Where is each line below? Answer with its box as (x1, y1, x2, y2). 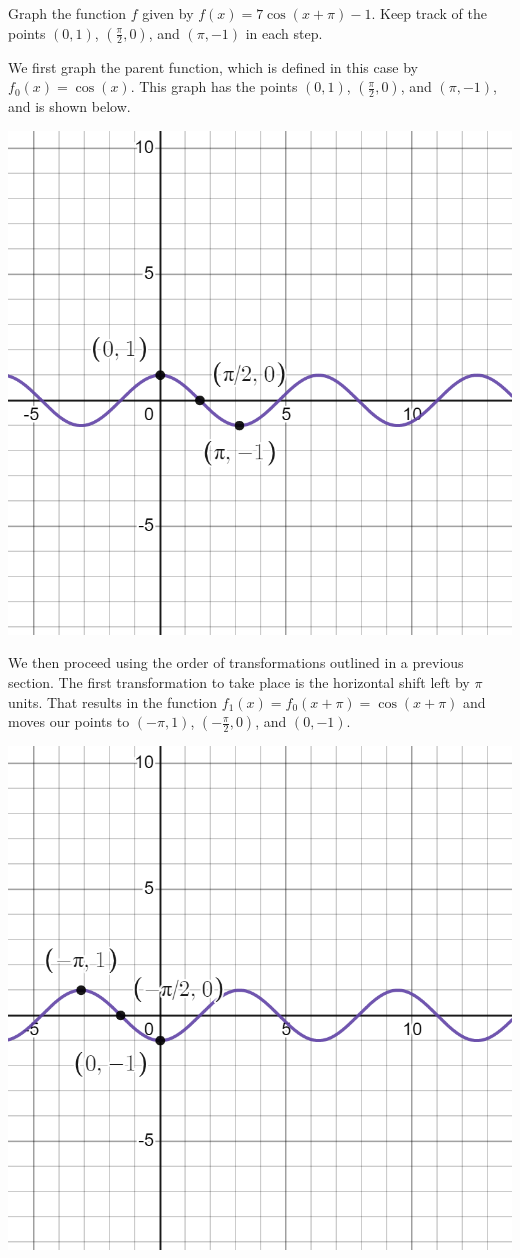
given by (142, 3, 194, 23)
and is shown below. (8, 96, 131, 117)
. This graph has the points (130, 76, 298, 97)
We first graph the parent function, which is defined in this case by (8, 56, 418, 77)
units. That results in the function (8, 691, 218, 712)
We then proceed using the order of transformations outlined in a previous (8, 652, 464, 673)
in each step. (245, 22, 323, 43)
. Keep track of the (371, 3, 487, 23)
